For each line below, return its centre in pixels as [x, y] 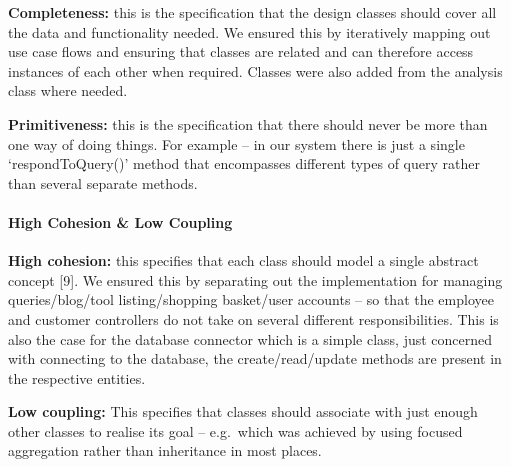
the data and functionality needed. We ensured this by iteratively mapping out [249, 31]
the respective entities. [77, 377]
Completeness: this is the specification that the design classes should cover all [252, 12]
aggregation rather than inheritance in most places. [165, 450]
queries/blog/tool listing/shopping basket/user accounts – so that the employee [251, 299]
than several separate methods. [103, 182]
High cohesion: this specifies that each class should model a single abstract [243, 260]
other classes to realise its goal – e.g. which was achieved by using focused [235, 430]
